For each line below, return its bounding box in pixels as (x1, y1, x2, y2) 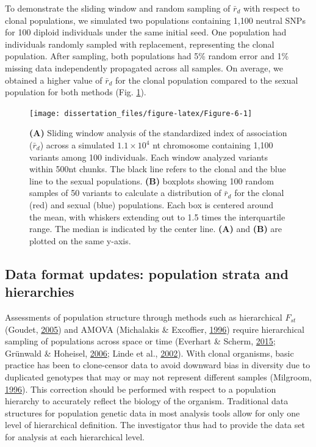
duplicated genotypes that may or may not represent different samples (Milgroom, (5, 370, 312, 383)
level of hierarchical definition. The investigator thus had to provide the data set (5, 418, 305, 431)
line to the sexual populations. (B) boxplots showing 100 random (29, 174, 274, 187)
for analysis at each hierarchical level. (5, 430, 145, 443)
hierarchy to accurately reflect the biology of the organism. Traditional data (5, 394, 289, 407)
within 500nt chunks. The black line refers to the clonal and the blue (29, 162, 286, 175)
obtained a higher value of (5, 73, 102, 86)
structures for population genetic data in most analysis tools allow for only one (5, 406, 300, 419)
